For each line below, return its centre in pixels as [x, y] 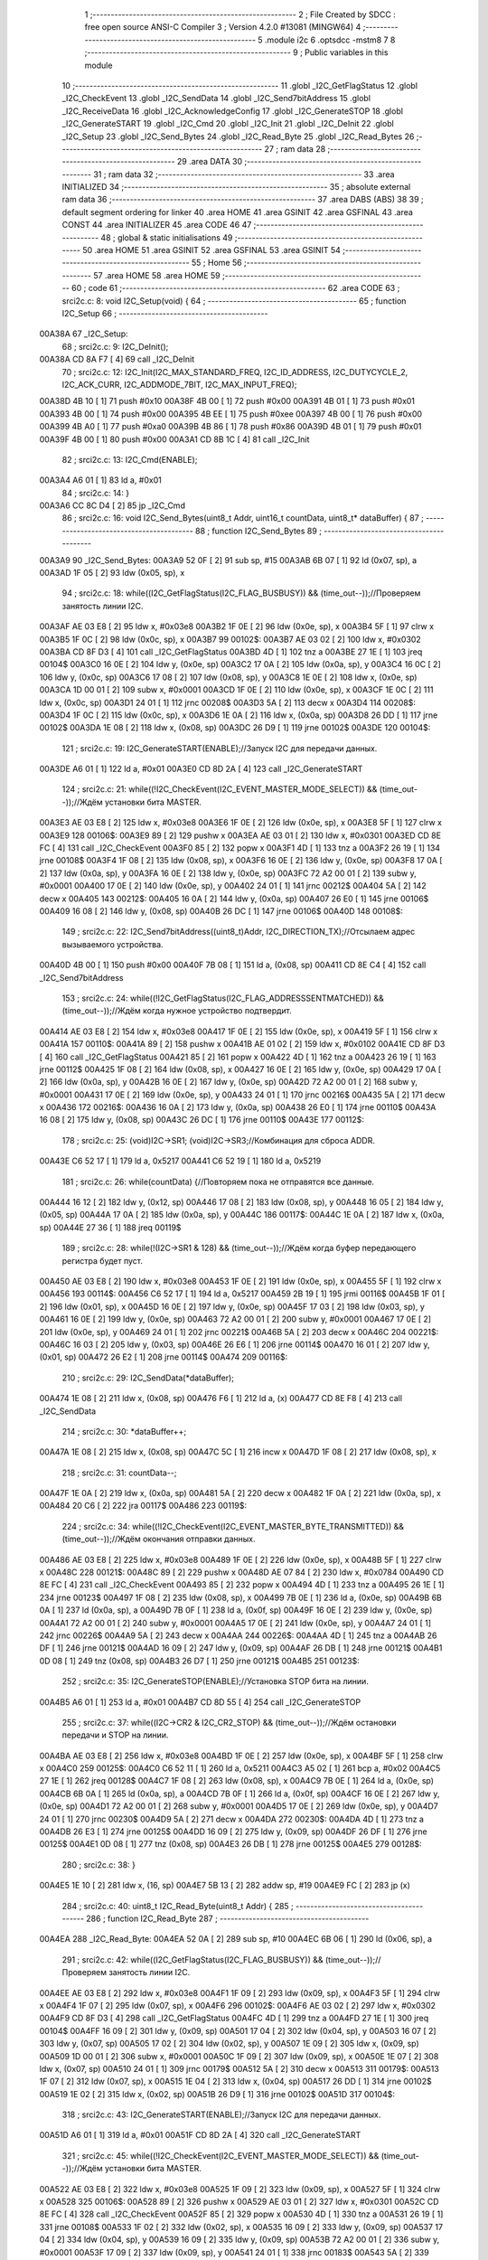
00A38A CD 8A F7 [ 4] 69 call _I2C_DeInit [117, 359]
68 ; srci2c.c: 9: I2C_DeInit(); [115, 346]
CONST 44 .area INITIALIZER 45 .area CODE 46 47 [157, 225]
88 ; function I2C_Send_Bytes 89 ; [258, 531]
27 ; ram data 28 [295, 148]
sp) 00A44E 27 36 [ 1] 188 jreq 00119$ [110, 1227]
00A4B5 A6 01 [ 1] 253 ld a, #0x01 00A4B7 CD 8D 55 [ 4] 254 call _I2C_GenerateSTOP [200, 1702]
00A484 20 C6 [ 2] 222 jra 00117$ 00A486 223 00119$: [143, 1506]
